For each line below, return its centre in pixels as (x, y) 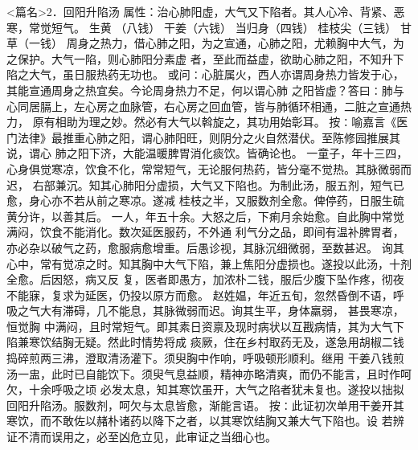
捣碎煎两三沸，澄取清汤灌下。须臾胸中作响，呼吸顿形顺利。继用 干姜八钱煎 (205, 358)
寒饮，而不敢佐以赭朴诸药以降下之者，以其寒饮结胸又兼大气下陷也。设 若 (200, 421)
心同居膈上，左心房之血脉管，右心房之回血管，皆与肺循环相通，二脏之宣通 (203, 106)
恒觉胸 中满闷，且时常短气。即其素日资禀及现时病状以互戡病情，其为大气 (200, 326)
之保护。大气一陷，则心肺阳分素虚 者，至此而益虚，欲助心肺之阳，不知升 (200, 58)
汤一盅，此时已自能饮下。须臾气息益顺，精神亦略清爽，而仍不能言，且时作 (203, 373)
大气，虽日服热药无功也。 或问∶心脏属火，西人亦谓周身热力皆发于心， (216, 74)
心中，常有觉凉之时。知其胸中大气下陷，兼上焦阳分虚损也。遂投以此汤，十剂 (209, 263)
